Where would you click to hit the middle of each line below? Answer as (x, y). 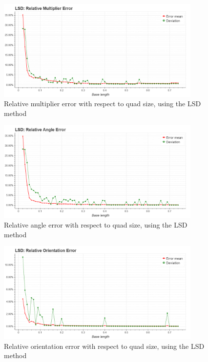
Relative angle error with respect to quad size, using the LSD (96, 224)
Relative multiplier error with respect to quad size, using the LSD (103, 104)
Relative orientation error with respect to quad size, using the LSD (104, 346)
